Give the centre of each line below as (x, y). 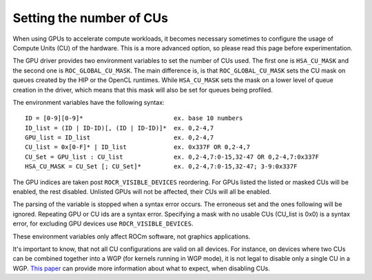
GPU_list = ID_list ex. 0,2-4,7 (120, 138)
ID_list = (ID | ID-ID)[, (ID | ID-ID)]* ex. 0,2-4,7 (120, 128)
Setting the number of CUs (91, 18)
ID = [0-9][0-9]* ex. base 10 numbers (134, 118)
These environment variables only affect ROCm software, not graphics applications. (132, 236)
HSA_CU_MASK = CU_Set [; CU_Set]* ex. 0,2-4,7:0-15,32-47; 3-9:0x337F (161, 167)
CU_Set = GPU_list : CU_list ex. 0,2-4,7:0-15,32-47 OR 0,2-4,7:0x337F (172, 157)
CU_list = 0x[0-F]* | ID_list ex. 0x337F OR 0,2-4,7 (138, 147)
